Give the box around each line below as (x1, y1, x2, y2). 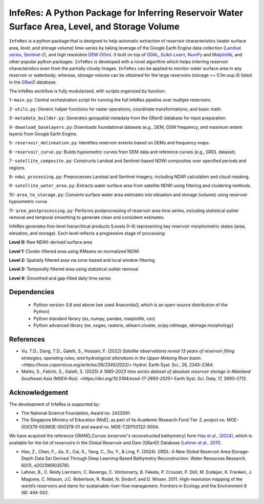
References (9, 335, 45, 344)
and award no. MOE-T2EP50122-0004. (81, 424, 160, 430)
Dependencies (9, 288, 55, 296)
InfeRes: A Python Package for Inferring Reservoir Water (9, 7, 243, 18)
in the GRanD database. (9, 79, 57, 85)
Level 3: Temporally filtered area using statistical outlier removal (9, 266, 139, 272)
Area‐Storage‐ (220, 448, 249, 455)
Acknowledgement (9, 388, 68, 396)
